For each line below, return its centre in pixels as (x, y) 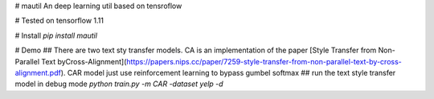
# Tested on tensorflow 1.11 (59, 21)
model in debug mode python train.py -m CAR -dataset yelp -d (119, 84)
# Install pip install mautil (56, 35)
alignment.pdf (38, 72)
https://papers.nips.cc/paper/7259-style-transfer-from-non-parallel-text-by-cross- (264, 61)
